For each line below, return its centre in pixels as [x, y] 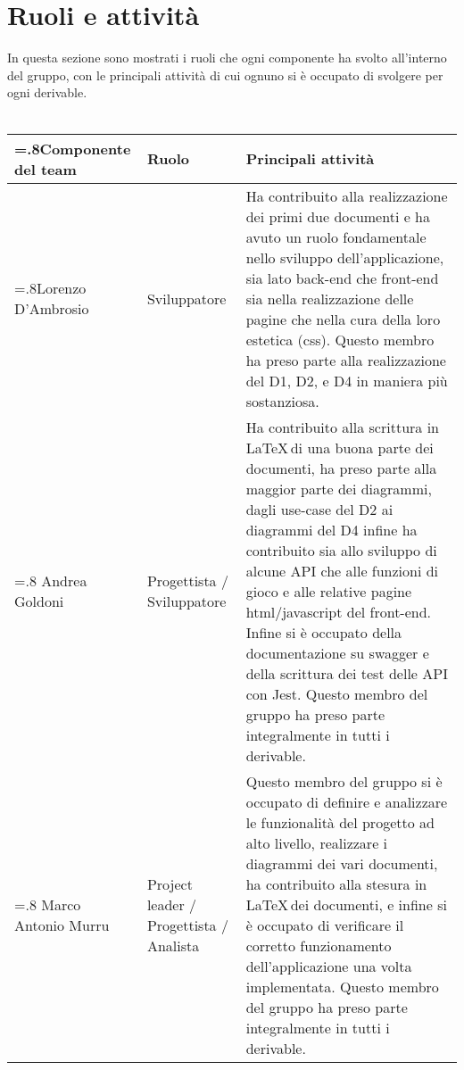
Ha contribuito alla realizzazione [347, 195]
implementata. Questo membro [342, 986]
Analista [173, 945]
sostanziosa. [282, 401]
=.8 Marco [48, 904]
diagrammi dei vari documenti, [342, 863]
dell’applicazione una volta [329, 966]
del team [46, 169]
